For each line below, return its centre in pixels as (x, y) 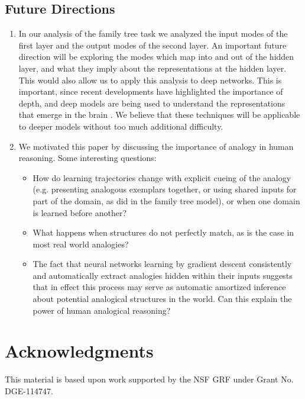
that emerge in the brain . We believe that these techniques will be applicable (159, 115)
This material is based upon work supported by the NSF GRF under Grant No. (149, 379)
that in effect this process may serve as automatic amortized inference (159, 287)
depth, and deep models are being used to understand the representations (152, 103)
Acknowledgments (79, 351)
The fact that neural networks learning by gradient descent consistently (162, 264)
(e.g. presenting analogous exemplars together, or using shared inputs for (165, 189)
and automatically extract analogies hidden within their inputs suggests (163, 275)
